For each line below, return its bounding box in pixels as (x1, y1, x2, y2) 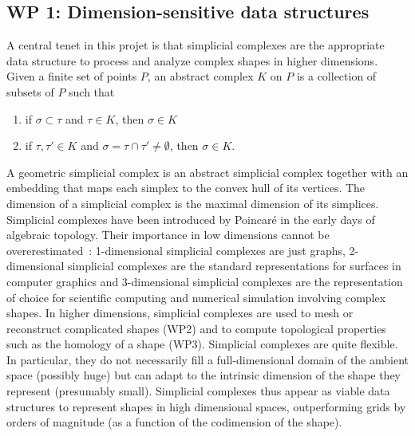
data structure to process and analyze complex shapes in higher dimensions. (6, 52, 378, 69)
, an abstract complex (147, 68, 254, 84)
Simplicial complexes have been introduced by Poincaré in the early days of (6, 210, 375, 227)
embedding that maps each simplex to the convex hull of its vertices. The (6, 179, 366, 196)
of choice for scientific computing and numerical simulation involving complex (6, 289, 386, 305)
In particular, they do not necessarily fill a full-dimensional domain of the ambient (6, 351, 409, 367)
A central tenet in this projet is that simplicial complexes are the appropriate (6, 37, 385, 53)
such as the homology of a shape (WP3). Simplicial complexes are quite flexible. (6, 336, 398, 352)
